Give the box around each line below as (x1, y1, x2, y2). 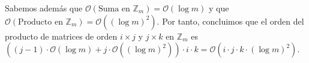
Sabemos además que (5, 2, 83, 14)
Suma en (98, 5, 130, 13)
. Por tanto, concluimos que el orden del (157, 14, 304, 27)
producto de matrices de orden (5, 29, 118, 42)
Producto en (18, 17, 63, 26)
